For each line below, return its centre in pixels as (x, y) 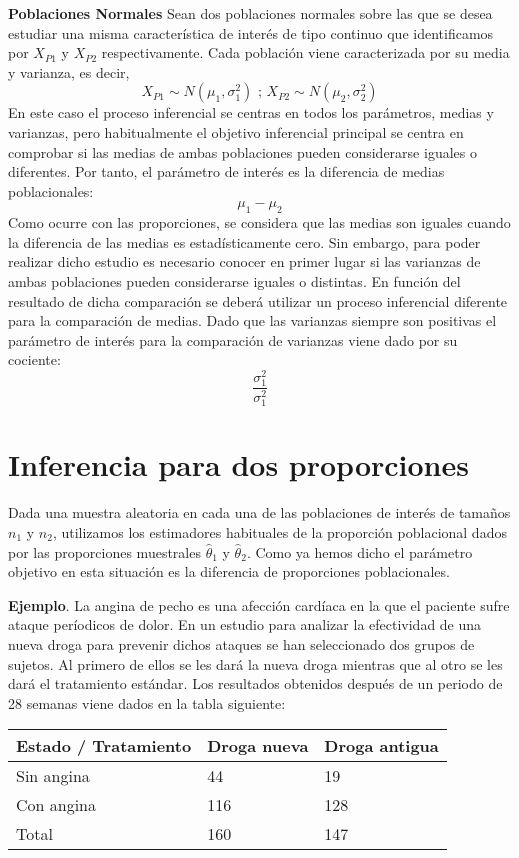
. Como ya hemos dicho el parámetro (359, 551)
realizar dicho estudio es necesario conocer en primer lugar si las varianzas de (244, 261)
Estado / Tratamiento (104, 746)
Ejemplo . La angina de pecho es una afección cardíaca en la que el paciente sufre (259, 604)
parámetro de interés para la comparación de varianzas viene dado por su (233, 339)
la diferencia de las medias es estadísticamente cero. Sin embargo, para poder (244, 241)
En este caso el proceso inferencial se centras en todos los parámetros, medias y (251, 112)
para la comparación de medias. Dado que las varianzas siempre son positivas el (252, 320)
